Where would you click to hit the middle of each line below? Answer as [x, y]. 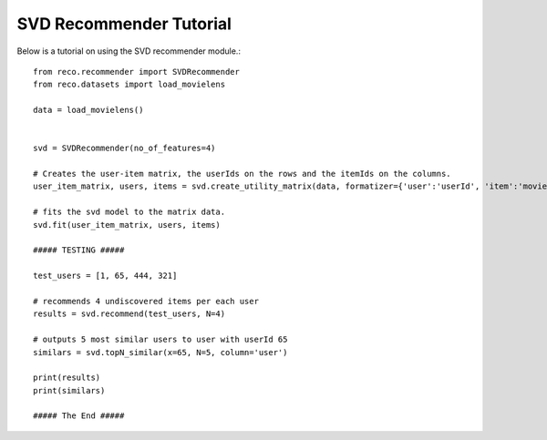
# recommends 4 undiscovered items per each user [146, 301]
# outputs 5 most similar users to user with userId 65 [160, 340]
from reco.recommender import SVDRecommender [137, 72]
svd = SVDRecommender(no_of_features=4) [124, 148]
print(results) [67, 378]
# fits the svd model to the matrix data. [129, 212]
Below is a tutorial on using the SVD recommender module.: [129, 51]
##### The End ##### [79, 416]
